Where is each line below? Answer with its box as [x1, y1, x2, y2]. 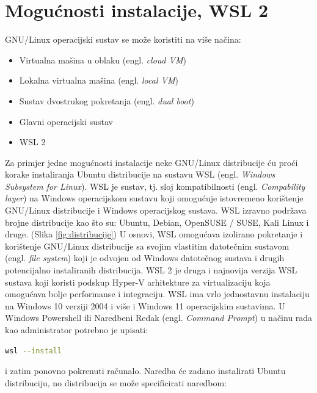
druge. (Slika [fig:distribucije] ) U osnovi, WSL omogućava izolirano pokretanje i [5, 228, 303, 240]
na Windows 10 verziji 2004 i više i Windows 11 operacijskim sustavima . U [5, 299, 285, 312]
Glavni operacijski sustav [19, 115, 114, 128]
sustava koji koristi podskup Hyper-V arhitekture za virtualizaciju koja [5, 275, 271, 288]
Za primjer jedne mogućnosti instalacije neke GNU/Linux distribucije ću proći [5, 156, 298, 168]
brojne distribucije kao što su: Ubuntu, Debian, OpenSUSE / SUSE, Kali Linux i [5, 215, 309, 228]
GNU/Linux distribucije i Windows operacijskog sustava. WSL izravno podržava [5, 204, 307, 217]
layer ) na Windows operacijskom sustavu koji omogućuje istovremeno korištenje [5, 192, 304, 204]
